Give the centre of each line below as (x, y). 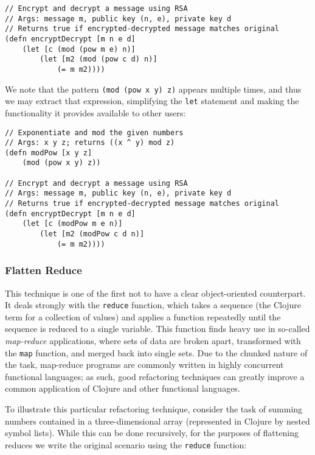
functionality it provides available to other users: (95, 112)
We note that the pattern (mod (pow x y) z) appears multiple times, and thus (153, 89)
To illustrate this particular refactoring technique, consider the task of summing (154, 409)
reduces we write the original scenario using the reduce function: (126, 444)
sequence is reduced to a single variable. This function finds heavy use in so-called (157, 329)
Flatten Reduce (43, 270)
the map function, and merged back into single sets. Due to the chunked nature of (156, 352)
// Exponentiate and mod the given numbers (94, 132)
